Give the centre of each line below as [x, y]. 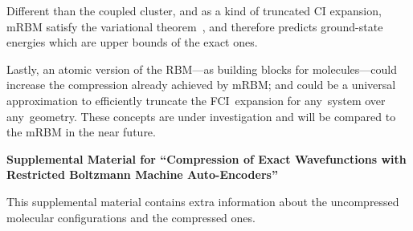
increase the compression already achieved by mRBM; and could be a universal [201, 85]
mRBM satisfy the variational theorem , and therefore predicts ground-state [195, 26]
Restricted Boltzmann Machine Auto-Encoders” [142, 174]
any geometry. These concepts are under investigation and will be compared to [201, 116]
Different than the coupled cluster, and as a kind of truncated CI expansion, [194, 10]
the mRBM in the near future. [81, 132]
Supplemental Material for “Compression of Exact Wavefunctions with [206, 158]
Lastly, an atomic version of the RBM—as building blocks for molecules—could [202, 69]
